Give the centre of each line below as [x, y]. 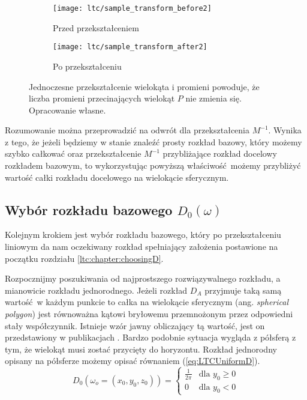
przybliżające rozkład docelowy [220, 153]
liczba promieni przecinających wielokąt [102, 98]
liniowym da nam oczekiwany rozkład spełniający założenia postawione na [142, 247]
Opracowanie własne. [67, 110]
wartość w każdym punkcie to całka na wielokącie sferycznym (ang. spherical [147, 302]
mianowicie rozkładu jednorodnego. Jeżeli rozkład [96, 290]
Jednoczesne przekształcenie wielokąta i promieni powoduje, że [144, 86]
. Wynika [285, 130]
